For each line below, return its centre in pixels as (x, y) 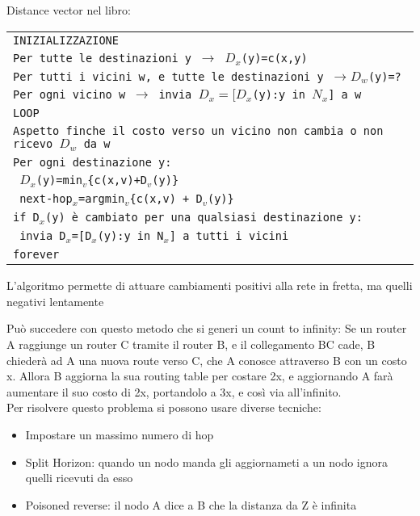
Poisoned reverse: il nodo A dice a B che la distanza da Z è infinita (191, 504)
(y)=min (59, 180)
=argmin (101, 199)
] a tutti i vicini (229, 236)
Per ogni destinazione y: (92, 163)
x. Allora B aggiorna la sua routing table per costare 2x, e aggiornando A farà (200, 376)
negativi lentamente (55, 301)
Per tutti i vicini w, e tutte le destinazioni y (168, 76)
